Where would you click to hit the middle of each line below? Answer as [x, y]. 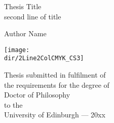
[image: [17, 50]
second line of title [33, 16]
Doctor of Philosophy [37, 95]
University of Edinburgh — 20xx [55, 115]
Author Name [25, 33]
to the [13, 104]
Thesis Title [23, 6]
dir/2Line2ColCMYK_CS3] [44, 58]
